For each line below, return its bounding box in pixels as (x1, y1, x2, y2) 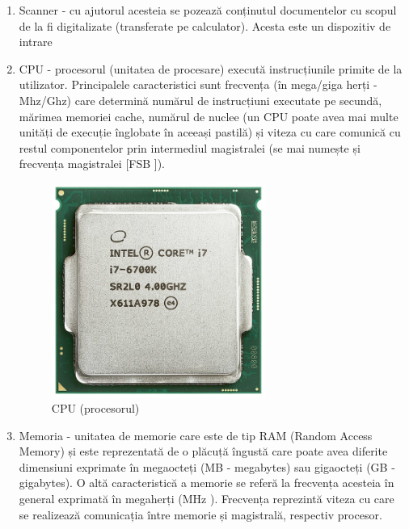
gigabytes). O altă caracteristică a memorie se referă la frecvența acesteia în (19, 474, 394, 491)
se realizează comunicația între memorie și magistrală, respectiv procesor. (19, 506, 382, 523)
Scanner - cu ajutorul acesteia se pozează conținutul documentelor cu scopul (19, 2, 397, 18)
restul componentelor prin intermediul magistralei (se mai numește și (19, 139, 361, 156)
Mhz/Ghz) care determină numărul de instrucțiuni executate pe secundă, (19, 91, 382, 108)
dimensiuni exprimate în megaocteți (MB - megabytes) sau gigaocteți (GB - (19, 458, 395, 475)
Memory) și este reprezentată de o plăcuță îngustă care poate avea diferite (19, 443, 388, 460)
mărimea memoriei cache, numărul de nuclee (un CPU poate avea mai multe (19, 107, 398, 124)
